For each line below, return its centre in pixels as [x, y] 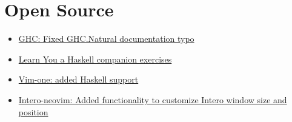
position [33, 111]
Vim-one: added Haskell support [78, 79]
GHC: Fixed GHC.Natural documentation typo [106, 39]
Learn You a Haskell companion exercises [95, 59]
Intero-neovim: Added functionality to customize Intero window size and [153, 99]
